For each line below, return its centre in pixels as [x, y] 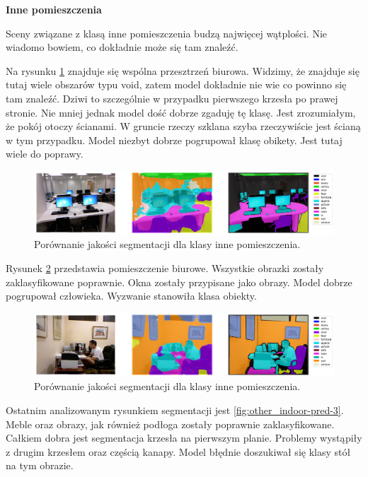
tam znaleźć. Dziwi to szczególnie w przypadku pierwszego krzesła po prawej [172, 98]
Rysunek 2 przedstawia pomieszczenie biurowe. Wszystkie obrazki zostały [165, 268]
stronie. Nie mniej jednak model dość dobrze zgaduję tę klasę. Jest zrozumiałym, [181, 112]
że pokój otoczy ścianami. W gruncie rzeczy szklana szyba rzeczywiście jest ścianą [183, 126]
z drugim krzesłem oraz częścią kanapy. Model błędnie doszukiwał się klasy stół [178, 451]
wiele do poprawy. [45, 154]
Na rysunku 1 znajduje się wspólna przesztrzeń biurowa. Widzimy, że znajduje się [183, 70]
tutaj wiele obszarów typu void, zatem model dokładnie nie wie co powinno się [176, 84]
